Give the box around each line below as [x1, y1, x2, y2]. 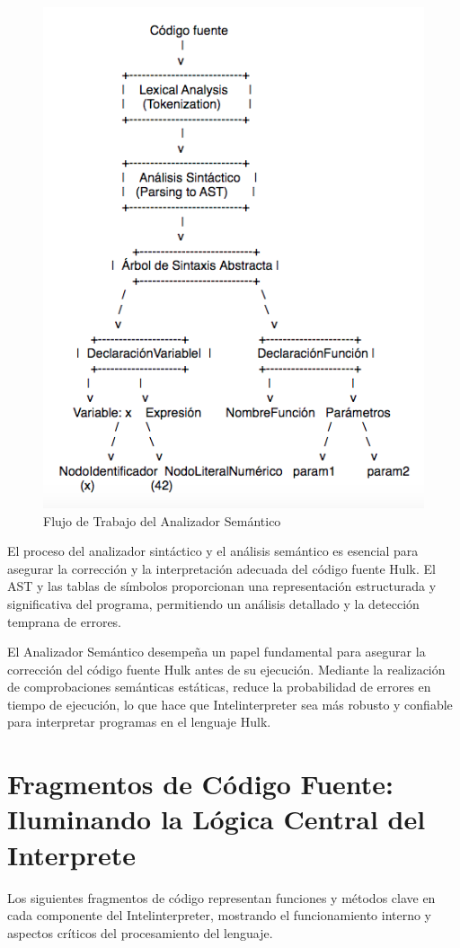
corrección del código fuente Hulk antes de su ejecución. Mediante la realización [7, 659, 446, 678]
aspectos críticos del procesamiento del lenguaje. [7, 923, 273, 942]
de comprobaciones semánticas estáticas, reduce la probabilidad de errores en [7, 677, 431, 696]
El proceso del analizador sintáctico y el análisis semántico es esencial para [7, 541, 419, 560]
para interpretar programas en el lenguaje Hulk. [7, 712, 271, 731]
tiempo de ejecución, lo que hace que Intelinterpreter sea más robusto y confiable [7, 694, 453, 713]
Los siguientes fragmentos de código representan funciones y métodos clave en [7, 888, 436, 907]
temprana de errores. [7, 612, 122, 631]
